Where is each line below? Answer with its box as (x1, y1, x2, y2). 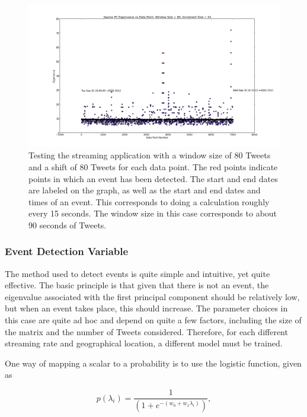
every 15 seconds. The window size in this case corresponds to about (28, 207, 277, 219)
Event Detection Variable (5, 244, 129, 259)
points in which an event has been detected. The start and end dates (28, 172, 278, 184)
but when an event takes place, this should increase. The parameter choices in (5, 302, 288, 314)
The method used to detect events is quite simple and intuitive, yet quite (5, 267, 270, 279)
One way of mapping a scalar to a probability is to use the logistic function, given (5, 356, 302, 369)
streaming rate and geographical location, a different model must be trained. (5, 337, 283, 349)
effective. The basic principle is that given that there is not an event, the (5, 279, 269, 291)
